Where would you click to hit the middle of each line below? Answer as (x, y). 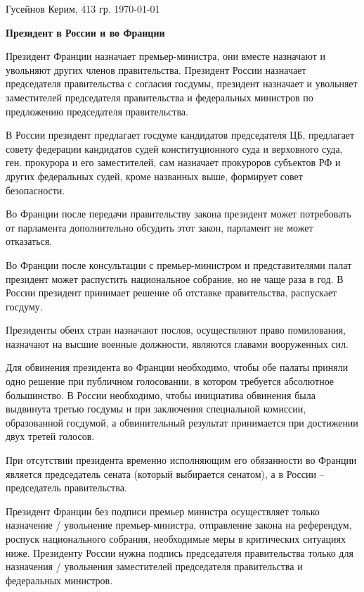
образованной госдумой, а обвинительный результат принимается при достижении (182, 422)
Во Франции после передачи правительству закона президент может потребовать (178, 214)
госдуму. (24, 306)
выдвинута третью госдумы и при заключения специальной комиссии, (156, 409)
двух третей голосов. (50, 436)
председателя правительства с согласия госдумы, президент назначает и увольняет (182, 83)
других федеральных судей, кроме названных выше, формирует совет (154, 176)
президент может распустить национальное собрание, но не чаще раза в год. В (175, 278)
